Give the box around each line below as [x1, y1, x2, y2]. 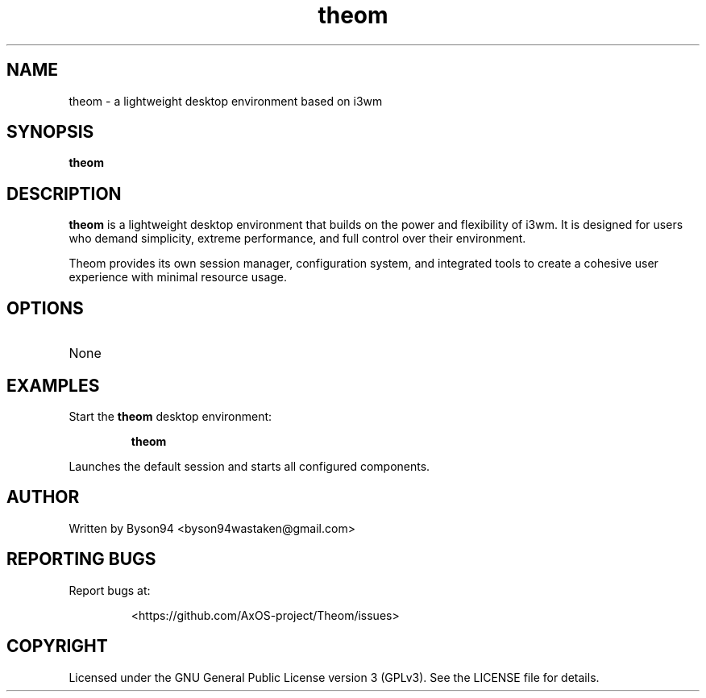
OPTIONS [6, 297, 84, 318]
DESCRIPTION [6, 183, 122, 204]
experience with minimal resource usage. [69, 270, 288, 285]
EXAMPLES [6, 375, 100, 396]
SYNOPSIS [6, 122, 94, 143]
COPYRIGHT [6, 636, 108, 657]
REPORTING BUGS [6, 549, 156, 570]
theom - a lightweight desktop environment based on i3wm [69, 93, 383, 108]
